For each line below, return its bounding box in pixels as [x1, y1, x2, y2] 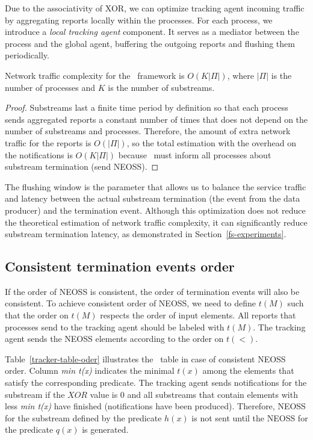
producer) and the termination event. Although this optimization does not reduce [5, 203, 306, 216]
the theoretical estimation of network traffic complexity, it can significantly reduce [5, 215, 308, 228]
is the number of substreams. [108, 81, 215, 93]
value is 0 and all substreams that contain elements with [90, 388, 298, 400]
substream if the [5, 388, 65, 400]
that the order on [5, 309, 69, 321]
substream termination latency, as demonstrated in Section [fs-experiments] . [5, 228, 287, 240]
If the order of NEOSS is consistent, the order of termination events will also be [5, 285, 300, 297]
